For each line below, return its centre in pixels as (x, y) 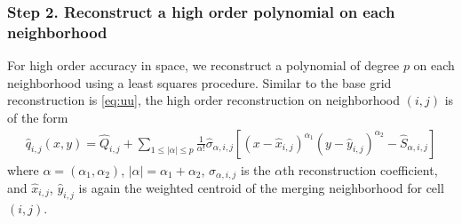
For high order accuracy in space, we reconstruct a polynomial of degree (203, 65)
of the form (38, 117)
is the (256, 169)
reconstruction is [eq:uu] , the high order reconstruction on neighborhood (203, 100)
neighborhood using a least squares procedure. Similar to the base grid (199, 82)
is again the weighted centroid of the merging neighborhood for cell (261, 188)
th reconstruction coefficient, (360, 169)
